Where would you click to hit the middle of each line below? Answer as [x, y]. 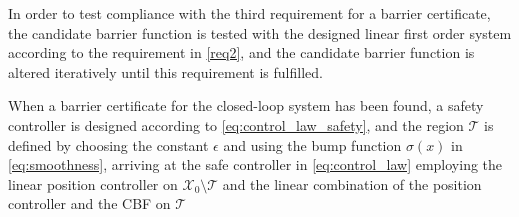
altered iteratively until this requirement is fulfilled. [165, 71]
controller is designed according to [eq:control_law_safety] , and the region [236, 124]
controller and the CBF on [89, 203]
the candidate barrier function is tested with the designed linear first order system [260, 32]
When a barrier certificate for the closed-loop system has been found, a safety [246, 105]
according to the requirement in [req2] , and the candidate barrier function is [241, 52]
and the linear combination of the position [352, 183]
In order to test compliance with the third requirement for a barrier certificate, [249, 13]
